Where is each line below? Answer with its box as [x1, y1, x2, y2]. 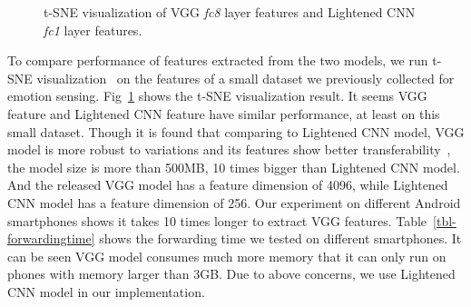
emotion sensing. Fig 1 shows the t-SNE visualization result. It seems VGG [7, 86, 427, 105]
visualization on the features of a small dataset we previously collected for [36, 68, 455, 87]
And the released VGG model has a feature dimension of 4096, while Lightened [7, 175, 448, 194]
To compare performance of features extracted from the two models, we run [7, 51, 428, 70]
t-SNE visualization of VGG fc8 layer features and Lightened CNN [44, 3, 416, 21]
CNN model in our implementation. [7, 282, 205, 301]
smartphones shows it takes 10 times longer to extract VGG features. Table [7, 211, 427, 230]
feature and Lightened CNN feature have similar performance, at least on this [7, 104, 440, 123]
